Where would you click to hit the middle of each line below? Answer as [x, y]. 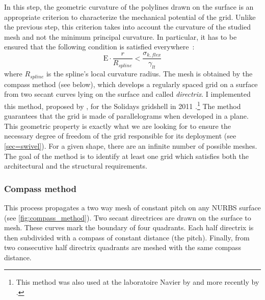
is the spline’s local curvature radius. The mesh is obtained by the [149, 74]
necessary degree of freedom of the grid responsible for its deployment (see [120, 136]
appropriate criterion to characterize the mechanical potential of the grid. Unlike [130, 17]
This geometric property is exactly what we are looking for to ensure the [117, 126]
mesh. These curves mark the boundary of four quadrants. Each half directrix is [129, 227]
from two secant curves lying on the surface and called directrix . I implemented [127, 94]
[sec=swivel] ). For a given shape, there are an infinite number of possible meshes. [131, 145]
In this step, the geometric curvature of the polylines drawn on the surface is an [129, 7]
